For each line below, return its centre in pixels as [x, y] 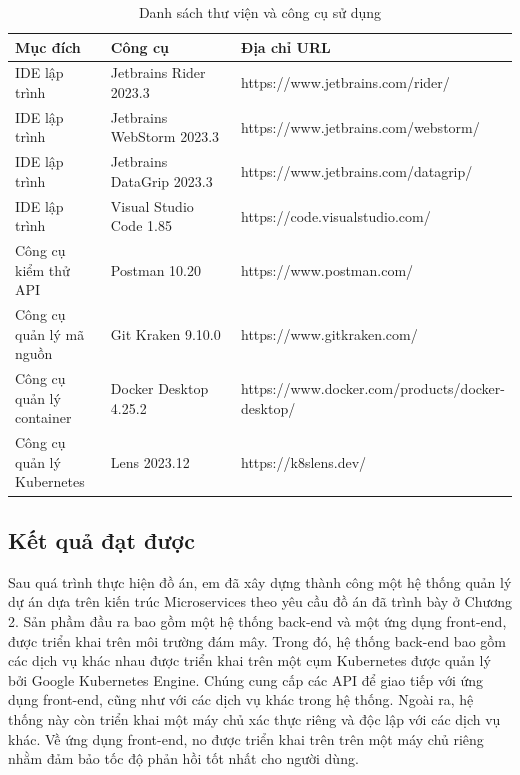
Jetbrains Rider [158, 72]
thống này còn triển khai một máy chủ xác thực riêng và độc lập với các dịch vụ [254, 718]
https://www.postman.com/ [327, 269]
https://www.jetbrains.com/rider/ [345, 82]
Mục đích [48, 46]
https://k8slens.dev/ [304, 461]
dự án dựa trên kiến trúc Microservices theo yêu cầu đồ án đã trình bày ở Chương [260, 601]
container [43, 417]
